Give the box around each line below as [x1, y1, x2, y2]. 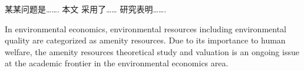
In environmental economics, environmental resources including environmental [5, 22, 286, 35]
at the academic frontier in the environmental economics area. [5, 57, 229, 69]
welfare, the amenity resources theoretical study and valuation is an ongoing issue [5, 45, 299, 58]
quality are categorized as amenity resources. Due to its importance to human [5, 34, 286, 46]
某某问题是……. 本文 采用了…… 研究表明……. [5, 3, 167, 15]
